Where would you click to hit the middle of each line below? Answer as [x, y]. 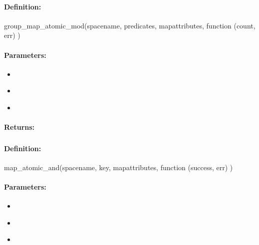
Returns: [19, 127]
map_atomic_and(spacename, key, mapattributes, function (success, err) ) [119, 167]
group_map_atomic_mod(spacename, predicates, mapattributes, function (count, [130, 25]
